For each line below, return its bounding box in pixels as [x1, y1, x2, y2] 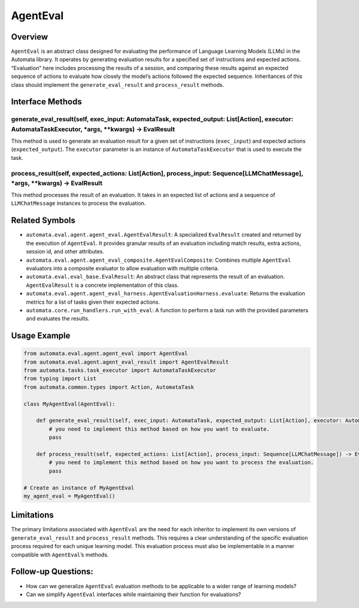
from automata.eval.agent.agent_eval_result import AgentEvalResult [23, 358, 229, 365]
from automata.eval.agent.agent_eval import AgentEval [23, 350, 188, 357]
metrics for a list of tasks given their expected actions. [26, 298, 160, 305]
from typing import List [23, 375, 97, 382]
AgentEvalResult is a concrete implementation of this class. [26, 282, 180, 289]
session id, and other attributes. [26, 248, 105, 255]
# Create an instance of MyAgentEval [23, 484, 135, 491]
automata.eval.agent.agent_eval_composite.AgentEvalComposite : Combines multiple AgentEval [26, 256, 291, 264]
